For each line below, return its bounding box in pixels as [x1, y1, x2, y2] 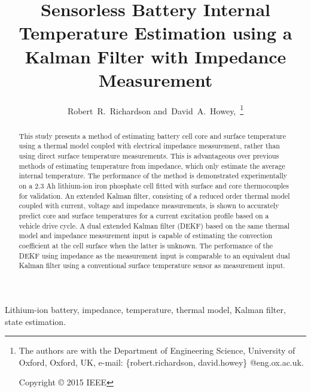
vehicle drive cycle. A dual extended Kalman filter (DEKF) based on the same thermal [19, 220, 290, 230]
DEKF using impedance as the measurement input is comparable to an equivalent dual [19, 250, 290, 260]
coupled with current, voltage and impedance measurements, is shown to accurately [19, 200, 279, 211]
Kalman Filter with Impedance [25, 44, 286, 68]
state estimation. [5, 315, 66, 327]
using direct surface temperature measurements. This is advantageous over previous [19, 151, 279, 161]
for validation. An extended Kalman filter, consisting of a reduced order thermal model [19, 190, 290, 200]
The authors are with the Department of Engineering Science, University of [19, 344, 295, 357]
